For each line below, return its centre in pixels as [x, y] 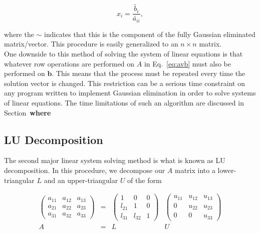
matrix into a [195, 170]
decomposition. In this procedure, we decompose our [85, 170]
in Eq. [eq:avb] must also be [187, 63]
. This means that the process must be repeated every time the [149, 73]
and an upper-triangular [81, 180]
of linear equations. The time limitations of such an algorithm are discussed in [124, 102]
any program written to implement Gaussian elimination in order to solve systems [130, 93]
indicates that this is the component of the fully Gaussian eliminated [150, 34]
